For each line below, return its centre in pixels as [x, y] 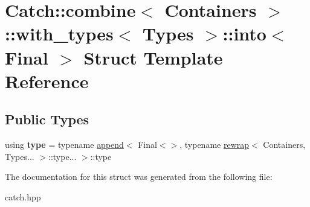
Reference [47, 81]
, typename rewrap [215, 145]
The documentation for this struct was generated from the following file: [139, 177]
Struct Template [153, 57]
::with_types [59, 33]
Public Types [47, 119]
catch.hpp [23, 196]
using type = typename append [64, 145]
